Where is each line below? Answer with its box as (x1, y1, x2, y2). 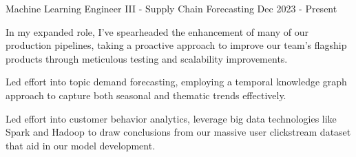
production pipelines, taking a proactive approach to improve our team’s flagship (6, 38, 347, 52)
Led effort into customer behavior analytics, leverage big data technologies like (6, 111, 337, 125)
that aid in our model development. (6, 138, 156, 152)
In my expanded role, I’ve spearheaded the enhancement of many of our (6, 24, 309, 39)
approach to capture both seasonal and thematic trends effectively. (6, 87, 286, 102)
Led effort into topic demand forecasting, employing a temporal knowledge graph (6, 74, 347, 89)
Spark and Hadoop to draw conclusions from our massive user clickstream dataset (6, 125, 351, 139)
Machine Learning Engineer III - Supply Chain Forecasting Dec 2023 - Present (6, 1, 337, 15)
